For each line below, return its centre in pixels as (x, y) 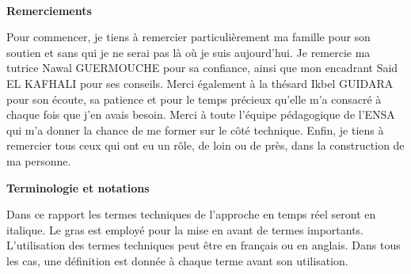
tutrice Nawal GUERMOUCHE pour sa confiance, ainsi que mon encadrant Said (202, 68)
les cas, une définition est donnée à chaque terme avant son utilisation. (177, 260)
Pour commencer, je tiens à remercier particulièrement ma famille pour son (188, 37)
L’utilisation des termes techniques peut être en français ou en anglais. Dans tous (204, 245)
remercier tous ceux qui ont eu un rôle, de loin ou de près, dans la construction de (205, 145)
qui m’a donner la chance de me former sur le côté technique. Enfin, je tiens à (195, 129)
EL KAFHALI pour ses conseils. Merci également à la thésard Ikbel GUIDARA (200, 83)
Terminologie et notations (78, 187)
